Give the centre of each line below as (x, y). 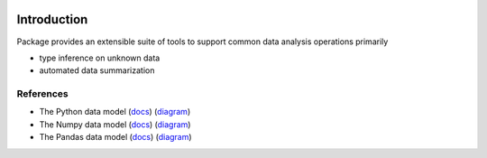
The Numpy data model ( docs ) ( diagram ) (115, 124)
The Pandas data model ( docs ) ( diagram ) (116, 137)
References (42, 94)
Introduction (52, 19)
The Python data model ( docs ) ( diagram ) (115, 112)
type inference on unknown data (100, 58)
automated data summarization (97, 70)
